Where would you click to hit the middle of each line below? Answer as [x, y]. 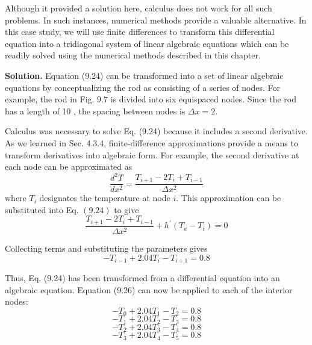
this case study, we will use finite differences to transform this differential [140, 32]
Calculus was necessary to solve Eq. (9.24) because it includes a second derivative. [156, 131]
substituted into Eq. [42, 209]
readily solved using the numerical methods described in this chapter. [133, 55]
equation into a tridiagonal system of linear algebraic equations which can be [147, 43]
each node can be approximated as [69, 166]
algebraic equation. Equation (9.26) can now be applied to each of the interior [149, 289]
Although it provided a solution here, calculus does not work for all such [139, 8]
